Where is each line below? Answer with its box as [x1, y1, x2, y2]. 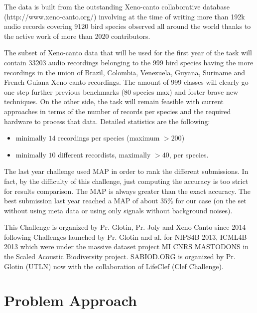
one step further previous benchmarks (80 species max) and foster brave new [4, 86, 239, 97]
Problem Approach [4, 290, 137, 311]
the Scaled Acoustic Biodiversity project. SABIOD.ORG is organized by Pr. [4, 251, 236, 262]
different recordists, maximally [58, 149, 151, 159]
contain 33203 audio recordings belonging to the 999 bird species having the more [4, 57, 254, 67]
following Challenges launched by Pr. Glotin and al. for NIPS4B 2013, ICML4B [4, 231, 247, 242]
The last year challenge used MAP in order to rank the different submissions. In [4, 166, 249, 176]
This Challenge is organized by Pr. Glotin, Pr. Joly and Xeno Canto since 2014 [4, 222, 246, 232]
